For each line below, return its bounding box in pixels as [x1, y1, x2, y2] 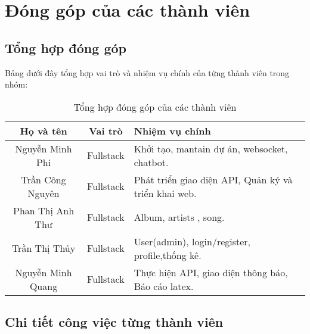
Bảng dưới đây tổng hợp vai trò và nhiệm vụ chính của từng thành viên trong [5, 66, 290, 79]
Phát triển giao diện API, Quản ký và [134, 172, 293, 186]
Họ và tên [20, 123, 67, 138]
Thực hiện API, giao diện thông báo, [134, 265, 288, 279]
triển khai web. [134, 186, 197, 200]
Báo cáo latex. [134, 279, 194, 293]
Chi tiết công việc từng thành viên [5, 313, 224, 331]
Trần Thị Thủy [11, 241, 76, 255]
